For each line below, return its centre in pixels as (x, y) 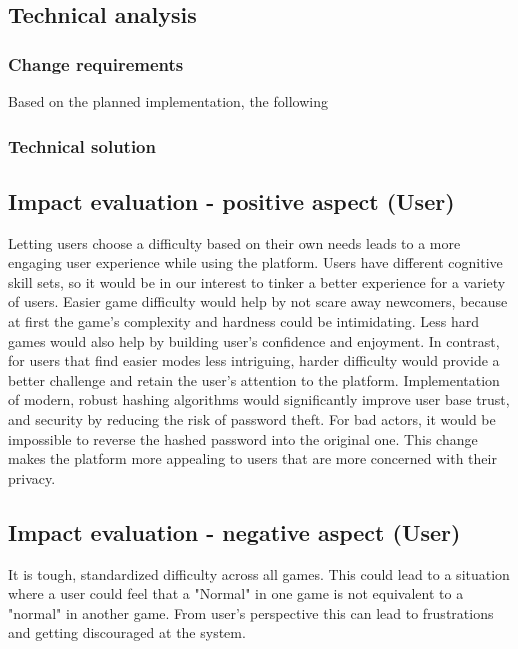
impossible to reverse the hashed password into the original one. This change (243, 438)
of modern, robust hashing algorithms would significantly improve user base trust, (259, 399)
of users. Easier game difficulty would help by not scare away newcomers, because (258, 301)
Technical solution (82, 145)
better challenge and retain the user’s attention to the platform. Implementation (254, 379)
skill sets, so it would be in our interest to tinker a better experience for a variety (257, 281)
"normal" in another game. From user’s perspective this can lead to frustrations (251, 612)
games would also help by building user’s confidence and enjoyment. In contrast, (254, 340)
